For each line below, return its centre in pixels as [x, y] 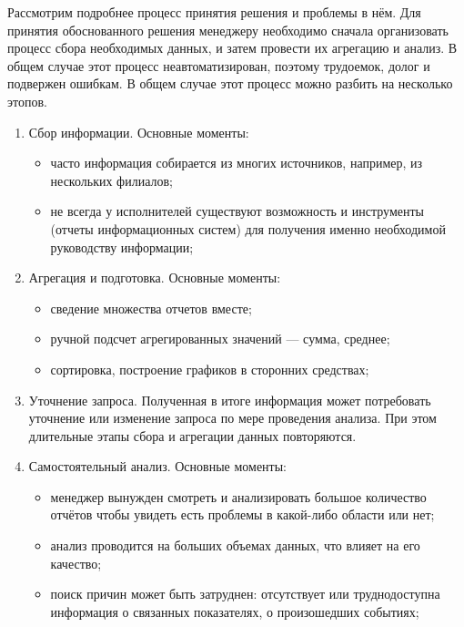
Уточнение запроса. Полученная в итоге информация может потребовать [230, 400]
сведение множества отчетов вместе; [151, 308]
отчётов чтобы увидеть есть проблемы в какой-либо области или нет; [242, 514]
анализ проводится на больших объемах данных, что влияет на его [235, 545]
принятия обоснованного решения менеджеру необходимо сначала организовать [228, 30]
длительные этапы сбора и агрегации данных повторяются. [192, 435]
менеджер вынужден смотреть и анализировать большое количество [238, 496]
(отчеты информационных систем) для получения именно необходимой [248, 228]
